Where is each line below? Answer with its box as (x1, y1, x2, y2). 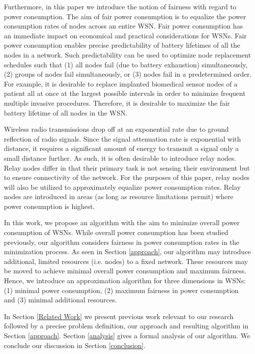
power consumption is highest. (4, 201, 95, 211)
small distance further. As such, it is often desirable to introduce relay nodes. (4, 152, 236, 163)
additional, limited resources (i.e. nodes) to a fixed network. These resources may (4, 256, 248, 266)
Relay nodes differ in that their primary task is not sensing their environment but (4, 162, 250, 173)
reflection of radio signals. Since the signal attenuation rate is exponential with (4, 133, 241, 144)
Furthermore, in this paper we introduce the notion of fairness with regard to (4, 1, 236, 11)
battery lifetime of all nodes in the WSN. (4, 107, 128, 118)
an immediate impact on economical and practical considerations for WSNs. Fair (4, 30, 247, 40)
